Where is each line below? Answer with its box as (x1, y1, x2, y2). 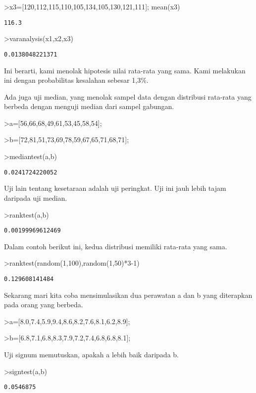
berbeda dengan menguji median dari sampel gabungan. (4, 101, 174, 112)
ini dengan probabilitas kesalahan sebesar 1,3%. (4, 75, 149, 85)
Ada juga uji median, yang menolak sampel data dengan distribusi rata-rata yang (4, 91, 252, 102)
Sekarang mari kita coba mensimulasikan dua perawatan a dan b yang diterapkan (4, 289, 253, 300)
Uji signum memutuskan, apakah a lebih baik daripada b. (4, 349, 179, 359)
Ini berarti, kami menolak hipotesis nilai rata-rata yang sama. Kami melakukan (4, 65, 246, 75)
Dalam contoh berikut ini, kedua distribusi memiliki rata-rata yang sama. (4, 241, 227, 251)
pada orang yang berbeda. (4, 299, 83, 310)
